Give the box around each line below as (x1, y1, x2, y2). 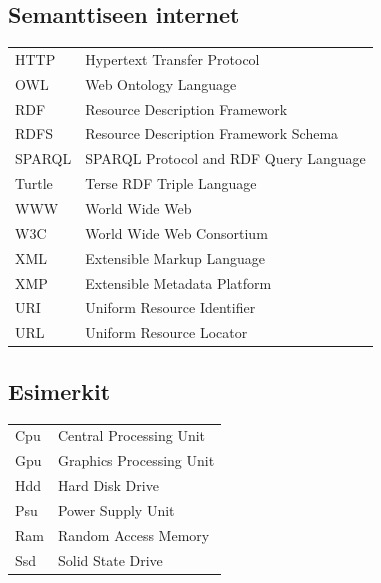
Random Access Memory (57, 524, 210, 545)
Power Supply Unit (57, 499, 175, 520)
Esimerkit (8, 375, 111, 406)
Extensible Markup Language (85, 247, 266, 268)
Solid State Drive (57, 549, 163, 570)
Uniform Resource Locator (85, 322, 248, 343)
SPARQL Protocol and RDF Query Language (85, 148, 366, 169)
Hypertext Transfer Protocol (85, 48, 260, 69)
